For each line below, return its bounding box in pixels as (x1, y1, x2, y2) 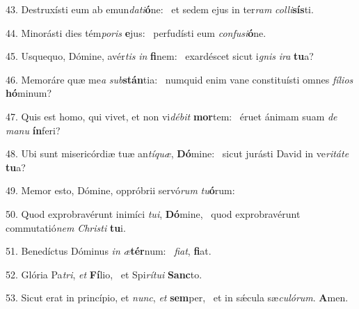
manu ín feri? (6, 122, 61, 137)
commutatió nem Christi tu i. (6, 220, 126, 235)
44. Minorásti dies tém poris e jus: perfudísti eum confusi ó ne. (6, 25, 266, 40)
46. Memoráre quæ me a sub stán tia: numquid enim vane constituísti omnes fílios (6, 72, 353, 86)
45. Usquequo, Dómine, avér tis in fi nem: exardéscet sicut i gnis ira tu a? (6, 49, 314, 63)
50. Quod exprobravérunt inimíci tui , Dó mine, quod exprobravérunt (6, 206, 301, 221)
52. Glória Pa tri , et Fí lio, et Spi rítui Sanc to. (6, 267, 202, 281)
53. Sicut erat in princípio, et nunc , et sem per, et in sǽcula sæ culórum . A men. (6, 290, 349, 305)
